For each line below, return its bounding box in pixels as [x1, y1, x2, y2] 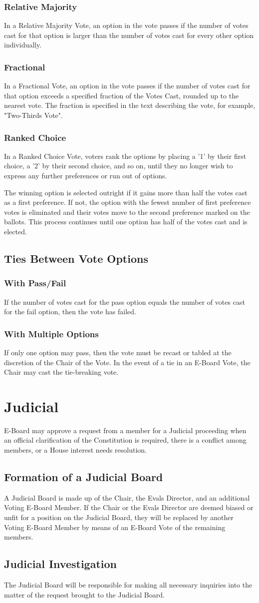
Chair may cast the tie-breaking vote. [4, 367, 119, 377]
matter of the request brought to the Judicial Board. [4, 589, 165, 600]
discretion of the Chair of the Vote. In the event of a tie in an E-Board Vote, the [4, 357, 251, 367]
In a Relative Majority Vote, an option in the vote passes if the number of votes [4, 20, 249, 30]
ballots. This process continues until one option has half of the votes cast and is [4, 216, 248, 227]
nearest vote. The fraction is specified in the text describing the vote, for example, [4, 100, 256, 110]
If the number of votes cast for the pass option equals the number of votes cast [4, 296, 245, 307]
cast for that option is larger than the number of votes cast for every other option [4, 29, 254, 40]
